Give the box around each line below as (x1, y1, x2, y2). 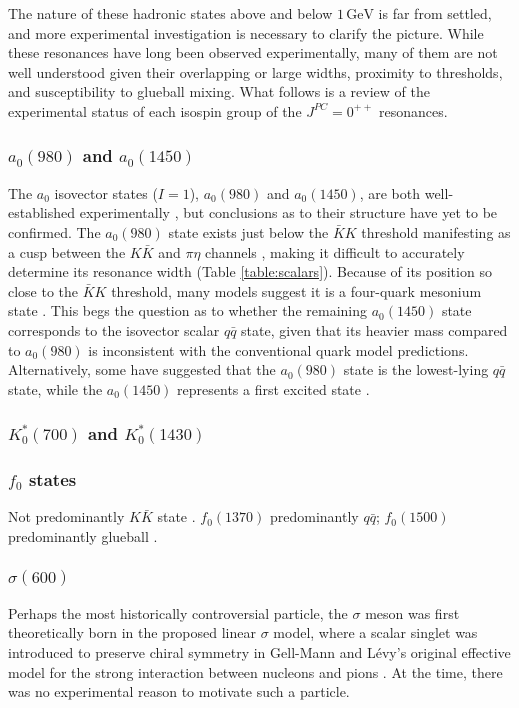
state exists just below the (168, 221, 329, 242)
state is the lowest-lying (343, 359, 489, 380)
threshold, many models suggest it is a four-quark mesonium (111, 280, 482, 301)
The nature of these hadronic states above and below (8, 3, 333, 23)
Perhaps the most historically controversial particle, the (8, 602, 348, 623)
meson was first (365, 602, 460, 623)
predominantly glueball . (8, 525, 158, 546)
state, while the (8, 378, 103, 399)
